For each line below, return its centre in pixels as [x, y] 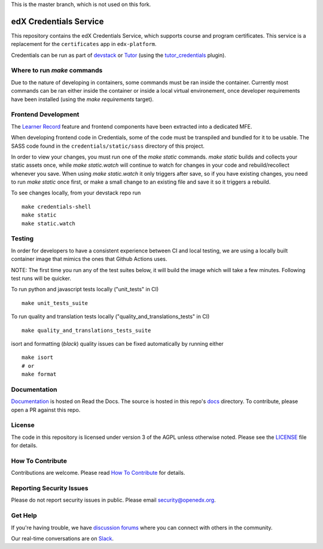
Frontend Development [45, 115]
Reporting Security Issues [50, 489]
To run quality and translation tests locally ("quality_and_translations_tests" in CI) [110, 316]
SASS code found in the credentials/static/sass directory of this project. [108, 146]
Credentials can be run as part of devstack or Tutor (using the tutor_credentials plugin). [119, 55]
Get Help [24, 516]
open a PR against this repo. [46, 410]
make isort [38, 358]
